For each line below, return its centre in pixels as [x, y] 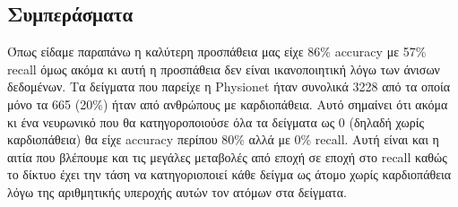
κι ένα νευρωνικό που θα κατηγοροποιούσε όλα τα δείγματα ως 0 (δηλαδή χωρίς [216, 121]
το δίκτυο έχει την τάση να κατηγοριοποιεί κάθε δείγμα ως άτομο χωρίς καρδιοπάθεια [229, 174]
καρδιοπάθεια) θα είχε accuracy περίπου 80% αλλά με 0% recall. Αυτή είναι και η [223, 139]
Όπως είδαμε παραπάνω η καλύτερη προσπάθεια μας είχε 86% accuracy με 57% [217, 52]
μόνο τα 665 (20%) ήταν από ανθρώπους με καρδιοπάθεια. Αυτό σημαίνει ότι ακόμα [228, 103]
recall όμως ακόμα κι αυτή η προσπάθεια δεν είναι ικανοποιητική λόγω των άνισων [224, 69]
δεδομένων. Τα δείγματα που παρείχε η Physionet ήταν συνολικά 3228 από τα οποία [229, 86]
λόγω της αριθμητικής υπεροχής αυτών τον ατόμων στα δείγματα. [177, 191]
